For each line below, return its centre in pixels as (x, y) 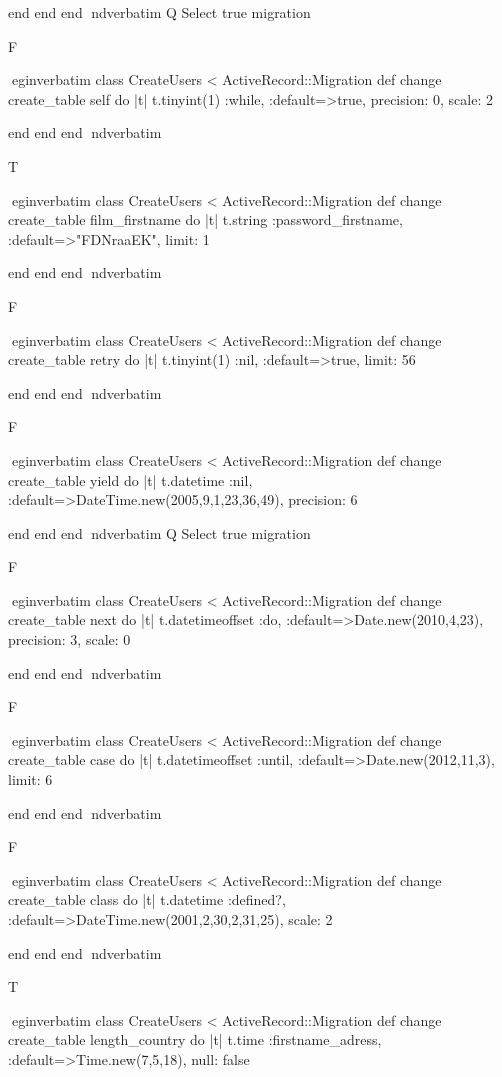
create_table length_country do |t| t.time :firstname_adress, (195, 1039)
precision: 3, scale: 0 (69, 639)
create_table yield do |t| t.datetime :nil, (130, 479)
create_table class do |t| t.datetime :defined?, (147, 899)
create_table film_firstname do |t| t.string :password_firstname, (205, 219)
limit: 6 (30, 779)
